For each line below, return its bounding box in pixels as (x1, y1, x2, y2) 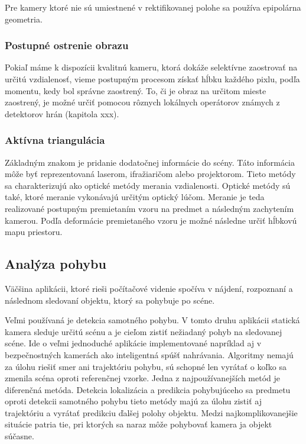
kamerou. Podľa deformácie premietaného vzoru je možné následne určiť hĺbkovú (5, 214, 297, 226)
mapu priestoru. (5, 226, 63, 238)
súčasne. (5, 430, 34, 442)
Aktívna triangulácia (5, 133, 105, 147)
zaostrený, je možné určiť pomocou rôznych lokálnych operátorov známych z (5, 96, 280, 108)
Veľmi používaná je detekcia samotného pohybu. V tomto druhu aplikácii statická (5, 314, 300, 326)
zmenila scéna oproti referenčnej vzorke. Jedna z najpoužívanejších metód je (5, 372, 280, 384)
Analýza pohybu (5, 255, 106, 273)
